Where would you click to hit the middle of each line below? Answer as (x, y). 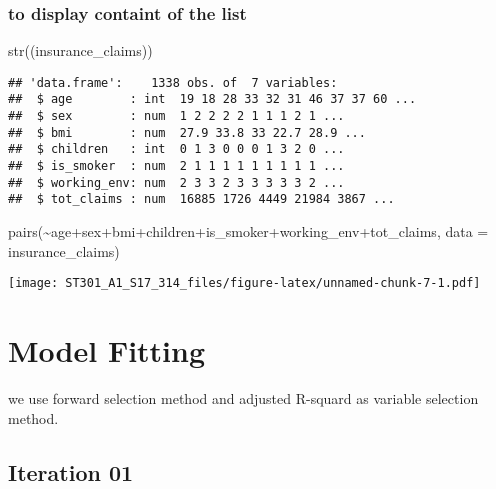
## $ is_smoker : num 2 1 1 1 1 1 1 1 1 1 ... (176, 166)
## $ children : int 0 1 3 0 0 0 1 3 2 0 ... (176, 149)
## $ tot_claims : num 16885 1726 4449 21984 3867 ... (201, 199)
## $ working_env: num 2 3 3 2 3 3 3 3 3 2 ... (176, 182)
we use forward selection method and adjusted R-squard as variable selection (243, 398)
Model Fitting (107, 350)
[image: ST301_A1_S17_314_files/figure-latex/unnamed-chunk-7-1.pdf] (244, 283)
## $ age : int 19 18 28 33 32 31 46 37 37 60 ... (212, 99)
